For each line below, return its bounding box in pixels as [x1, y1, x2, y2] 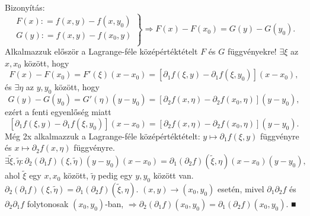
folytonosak [27, 197, 69, 209]
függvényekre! [227, 45, 277, 58]
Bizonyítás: [5, 1, 45, 13]
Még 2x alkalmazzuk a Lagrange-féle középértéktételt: [5, 129, 200, 142]
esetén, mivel [217, 182, 264, 195]
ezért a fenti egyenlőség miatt [5, 106, 111, 118]
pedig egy [98, 169, 133, 182]
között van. [153, 169, 194, 182]
